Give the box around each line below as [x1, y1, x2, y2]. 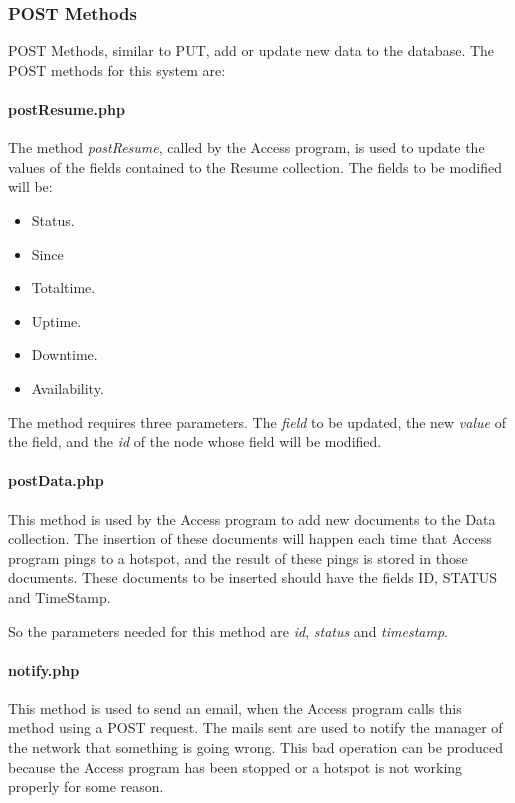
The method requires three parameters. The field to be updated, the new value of [8, 411, 506, 432]
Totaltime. [31, 277, 96, 298]
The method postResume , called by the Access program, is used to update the [8, 137, 485, 158]
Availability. [31, 377, 104, 398]
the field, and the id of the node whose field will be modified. [8, 431, 382, 452]
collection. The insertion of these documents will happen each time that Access [8, 528, 492, 549]
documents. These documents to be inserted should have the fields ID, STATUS [8, 567, 498, 588]
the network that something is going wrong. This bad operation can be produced [8, 737, 504, 758]
